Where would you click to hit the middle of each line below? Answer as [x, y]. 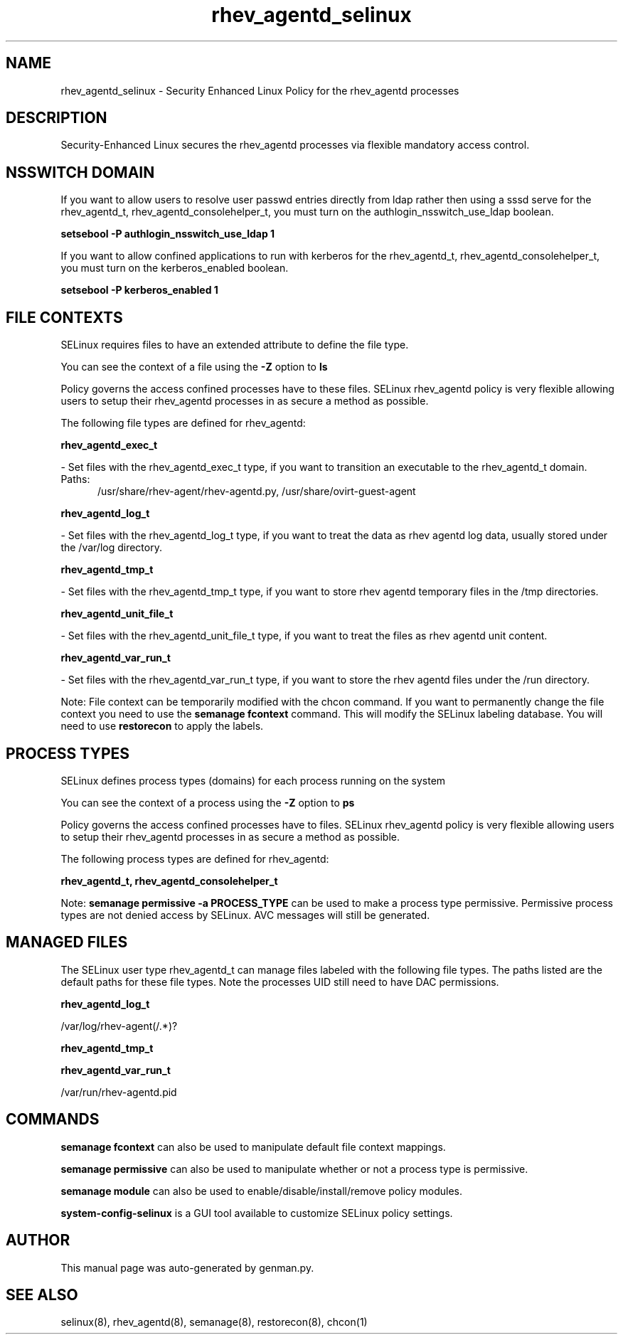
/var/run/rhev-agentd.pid [119, 1092]
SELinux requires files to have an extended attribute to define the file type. [235, 345]
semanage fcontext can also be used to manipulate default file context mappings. [253, 1147]
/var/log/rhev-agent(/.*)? [119, 1026]
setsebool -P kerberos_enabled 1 [139, 290]
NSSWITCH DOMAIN [80, 172]
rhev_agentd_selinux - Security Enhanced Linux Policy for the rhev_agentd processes [260, 90]
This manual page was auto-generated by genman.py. [187, 1267]
